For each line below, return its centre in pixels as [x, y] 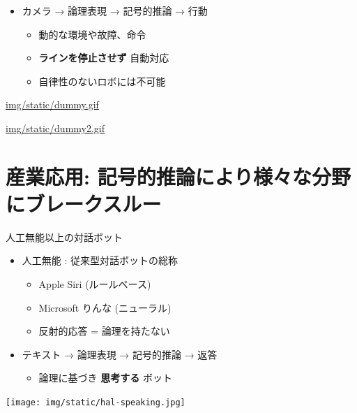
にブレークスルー [84, 203]
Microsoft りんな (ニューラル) [105, 307]
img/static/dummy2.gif [55, 128]
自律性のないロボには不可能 [102, 81]
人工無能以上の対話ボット [64, 237]
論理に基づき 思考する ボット [105, 378]
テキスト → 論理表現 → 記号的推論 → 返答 [120, 354]
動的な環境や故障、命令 [92, 34]
